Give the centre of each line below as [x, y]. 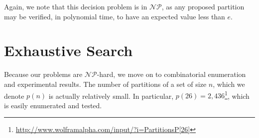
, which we [229, 84]
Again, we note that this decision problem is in [76, 6]
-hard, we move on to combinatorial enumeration [171, 74]
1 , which [237, 95]
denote [14, 96]
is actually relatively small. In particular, [111, 96]
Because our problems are [43, 74]
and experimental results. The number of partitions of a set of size [105, 84]
